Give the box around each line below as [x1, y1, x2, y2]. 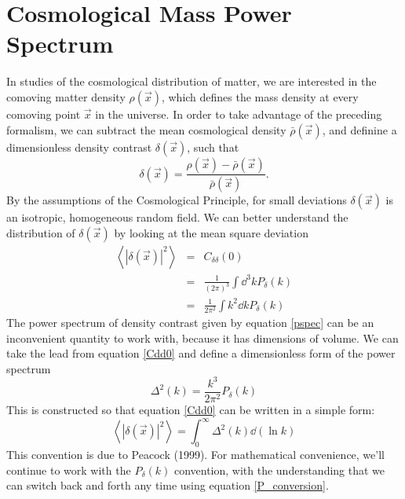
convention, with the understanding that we [173, 461, 385, 478]
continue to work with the [6, 461, 131, 478]
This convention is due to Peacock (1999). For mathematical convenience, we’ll [6, 446, 385, 462]
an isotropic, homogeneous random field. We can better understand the [6, 209, 348, 226]
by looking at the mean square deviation [114, 224, 308, 240]
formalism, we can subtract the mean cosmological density [6, 121, 286, 138]
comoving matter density [6, 88, 126, 105]
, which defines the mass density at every [161, 88, 359, 105]
